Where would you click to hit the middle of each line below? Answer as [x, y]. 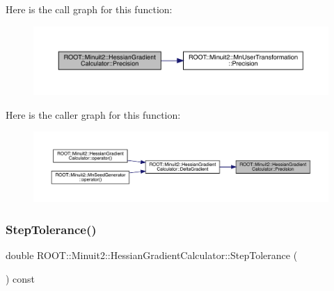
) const [21, 278]
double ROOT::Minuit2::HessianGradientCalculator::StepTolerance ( [152, 255]
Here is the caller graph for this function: [93, 114]
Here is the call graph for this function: [89, 9]
